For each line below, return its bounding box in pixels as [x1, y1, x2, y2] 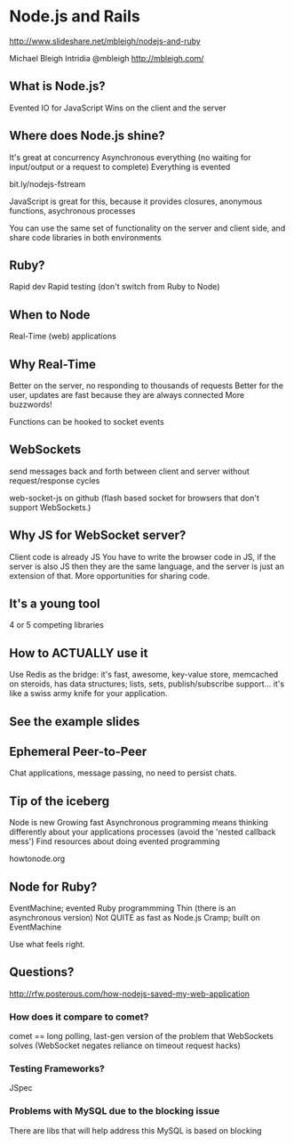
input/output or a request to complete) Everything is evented [9, 161, 231, 172]
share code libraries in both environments [9, 231, 162, 242]
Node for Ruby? [9, 879, 98, 894]
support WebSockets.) [9, 501, 91, 513]
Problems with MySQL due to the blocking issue [9, 1105, 220, 1117]
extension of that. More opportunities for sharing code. [9, 570, 211, 581]
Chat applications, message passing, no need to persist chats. [9, 767, 237, 778]
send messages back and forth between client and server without [9, 466, 250, 476]
